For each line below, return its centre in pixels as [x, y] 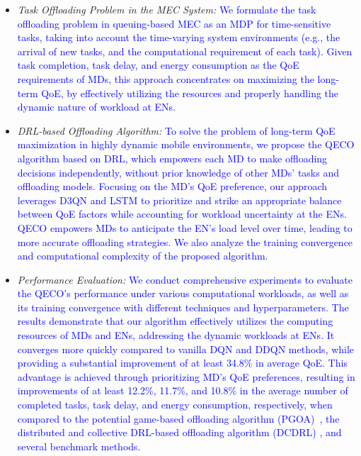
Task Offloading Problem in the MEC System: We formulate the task [167, 9]
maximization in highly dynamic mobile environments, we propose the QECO [186, 144]
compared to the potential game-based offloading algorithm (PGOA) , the [178, 418]
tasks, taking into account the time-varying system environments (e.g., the [179, 37]
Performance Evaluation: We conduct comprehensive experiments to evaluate [185, 279]
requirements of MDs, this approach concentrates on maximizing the [166, 78]
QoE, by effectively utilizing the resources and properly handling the [190, 93]
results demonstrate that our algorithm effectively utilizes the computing [175, 321]
